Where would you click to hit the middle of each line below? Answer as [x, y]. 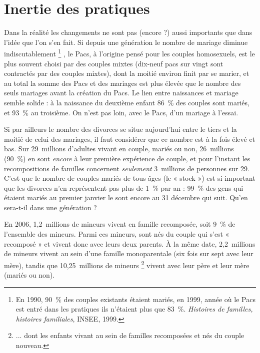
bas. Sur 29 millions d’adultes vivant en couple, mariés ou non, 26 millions [119, 149]
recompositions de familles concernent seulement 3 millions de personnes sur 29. [127, 168]
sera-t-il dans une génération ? [50, 207]
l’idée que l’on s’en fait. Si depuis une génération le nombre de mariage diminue [126, 42]
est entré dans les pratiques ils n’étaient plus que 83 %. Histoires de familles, [134, 309]
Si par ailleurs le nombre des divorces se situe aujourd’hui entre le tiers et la [120, 129]
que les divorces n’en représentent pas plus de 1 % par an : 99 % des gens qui [124, 187]
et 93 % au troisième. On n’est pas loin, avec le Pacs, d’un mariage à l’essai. [121, 112]
